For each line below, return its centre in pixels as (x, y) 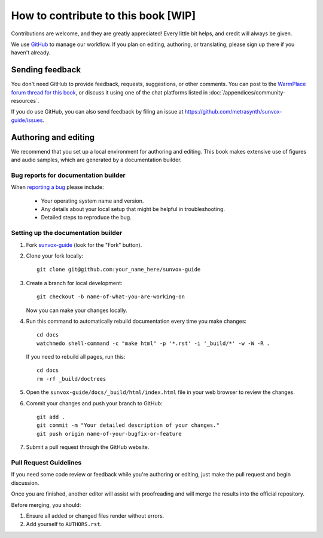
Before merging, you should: (46, 505)
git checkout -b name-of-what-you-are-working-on (111, 297)
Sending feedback (46, 70)
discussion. (25, 483)
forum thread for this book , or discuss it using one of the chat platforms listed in (109, 92)
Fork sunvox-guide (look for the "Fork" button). (84, 244)
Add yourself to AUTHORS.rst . (64, 524)
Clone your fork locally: (55, 256)
